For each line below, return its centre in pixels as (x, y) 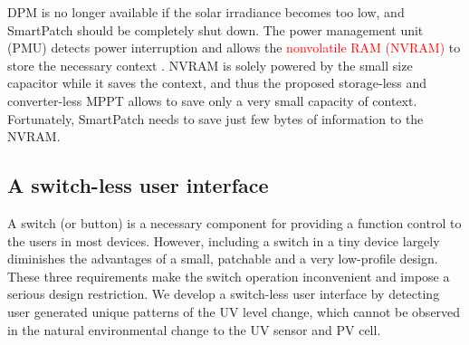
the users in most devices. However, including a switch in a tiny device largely (224, 240)
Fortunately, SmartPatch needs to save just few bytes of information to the (215, 118)
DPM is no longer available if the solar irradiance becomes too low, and (206, 12)
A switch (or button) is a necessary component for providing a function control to (234, 222)
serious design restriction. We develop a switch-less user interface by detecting (224, 294)
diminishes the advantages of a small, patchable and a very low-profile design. (223, 259)
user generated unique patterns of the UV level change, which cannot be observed (234, 311)
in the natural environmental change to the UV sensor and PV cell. (194, 329)
